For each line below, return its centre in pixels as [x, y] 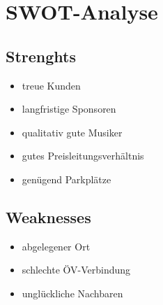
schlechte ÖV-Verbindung [76, 270]
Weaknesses [48, 217]
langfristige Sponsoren [69, 109]
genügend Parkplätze [67, 179]
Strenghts [41, 56]
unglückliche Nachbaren [72, 293]
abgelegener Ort [56, 246]
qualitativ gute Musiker [72, 132]
